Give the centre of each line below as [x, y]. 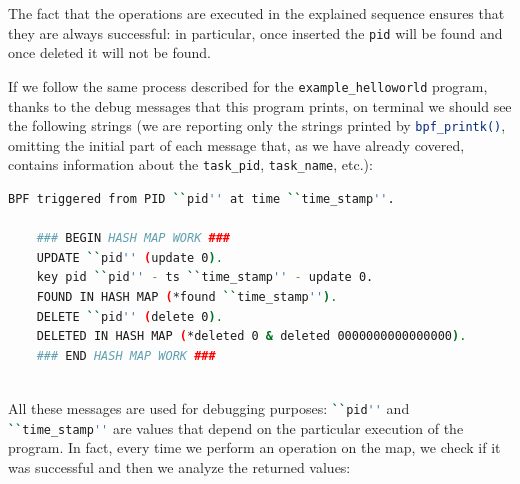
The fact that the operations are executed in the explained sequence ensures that [256, 13]
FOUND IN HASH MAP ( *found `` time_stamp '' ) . [187, 296]
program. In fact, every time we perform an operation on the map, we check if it [254, 447]
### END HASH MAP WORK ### [126, 355]
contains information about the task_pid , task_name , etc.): [190, 164]
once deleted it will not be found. [110, 52]
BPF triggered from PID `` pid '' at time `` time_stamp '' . [201, 199]
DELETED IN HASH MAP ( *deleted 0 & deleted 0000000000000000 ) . [251, 336]
